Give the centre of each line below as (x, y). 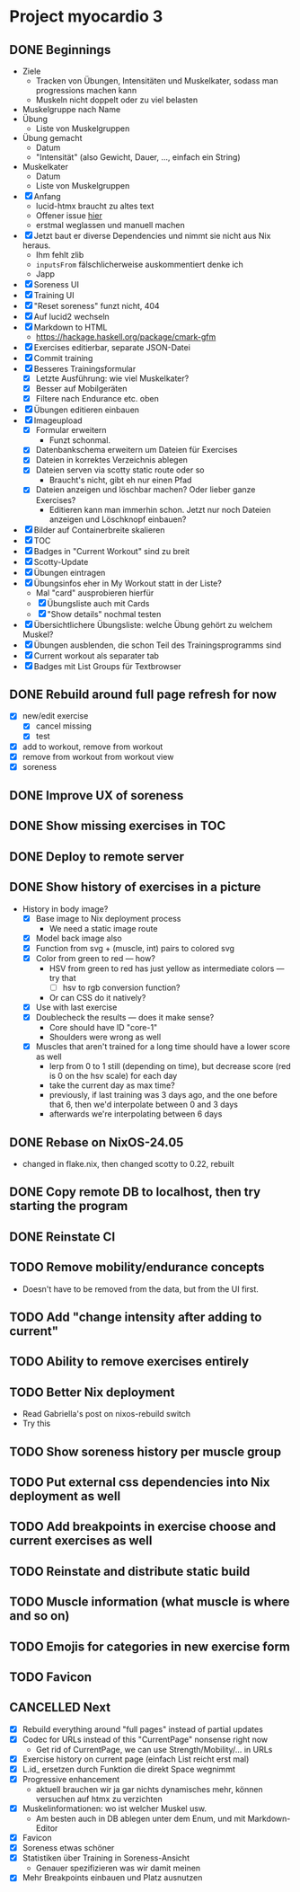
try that (62, 977)
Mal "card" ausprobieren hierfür (95, 592)
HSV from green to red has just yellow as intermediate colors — (167, 968)
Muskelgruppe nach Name (71, 109)
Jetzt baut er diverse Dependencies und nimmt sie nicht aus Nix (152, 236)
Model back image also (79, 938)
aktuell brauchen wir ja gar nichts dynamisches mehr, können (149, 1790)
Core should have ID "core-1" (103, 1028)
